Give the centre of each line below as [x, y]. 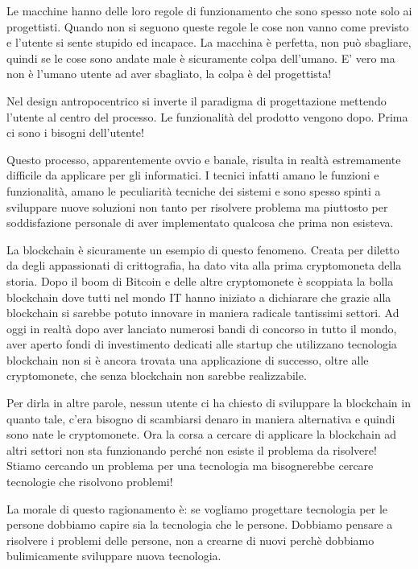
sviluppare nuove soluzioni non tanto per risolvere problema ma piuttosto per [197, 206]
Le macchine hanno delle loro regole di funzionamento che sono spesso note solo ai [209, 10]
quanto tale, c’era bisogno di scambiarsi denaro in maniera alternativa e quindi [201, 418]
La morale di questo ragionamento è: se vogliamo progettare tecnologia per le [197, 508]
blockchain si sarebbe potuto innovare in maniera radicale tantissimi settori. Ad [203, 313]
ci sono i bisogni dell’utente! [75, 132]
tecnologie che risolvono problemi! [90, 482]
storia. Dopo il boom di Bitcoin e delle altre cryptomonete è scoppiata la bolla [200, 280]
